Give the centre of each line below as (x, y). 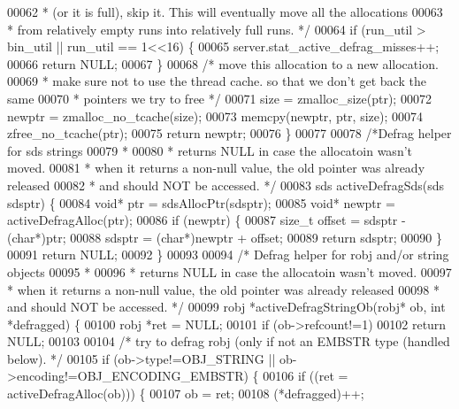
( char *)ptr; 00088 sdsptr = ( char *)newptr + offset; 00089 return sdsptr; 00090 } (225, 237)
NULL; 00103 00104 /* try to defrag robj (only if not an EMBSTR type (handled (229, 341)
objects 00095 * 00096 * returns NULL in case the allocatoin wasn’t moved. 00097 (229, 271)
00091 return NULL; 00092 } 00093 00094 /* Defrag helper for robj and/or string (228, 255)
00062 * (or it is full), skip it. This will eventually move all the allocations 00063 (225, 12)
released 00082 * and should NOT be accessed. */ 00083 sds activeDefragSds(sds (226, 185)
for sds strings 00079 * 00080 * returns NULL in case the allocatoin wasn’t (210, 150)
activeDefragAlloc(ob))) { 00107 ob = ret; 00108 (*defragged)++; (186, 394)
